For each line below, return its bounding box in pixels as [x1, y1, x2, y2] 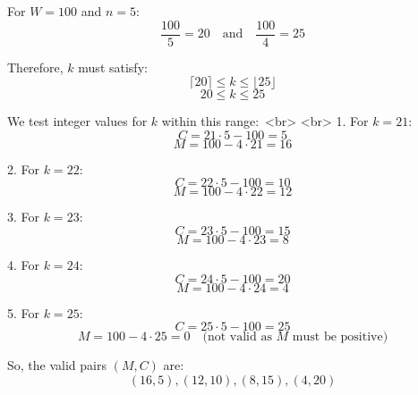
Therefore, [7, 57, 64, 76]
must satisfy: [78, 57, 148, 76]
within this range [161, 112, 256, 130]
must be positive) [292, 331, 388, 344]
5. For [7, 303, 40, 322]
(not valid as [202, 331, 272, 344]
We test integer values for [7, 112, 148, 130]
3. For [7, 207, 40, 226]
